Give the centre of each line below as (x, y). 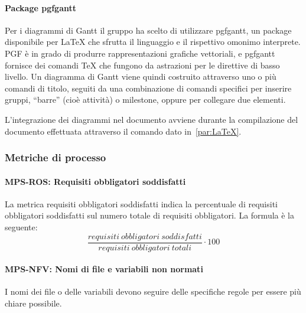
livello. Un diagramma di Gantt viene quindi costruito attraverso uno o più (141, 76)
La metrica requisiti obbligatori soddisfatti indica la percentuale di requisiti (141, 203)
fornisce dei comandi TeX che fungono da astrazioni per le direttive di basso (142, 65)
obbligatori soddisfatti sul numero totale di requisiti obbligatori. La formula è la (149, 215)
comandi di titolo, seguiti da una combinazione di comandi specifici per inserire (148, 88)
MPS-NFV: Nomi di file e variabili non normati (104, 269)
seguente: (21, 226)
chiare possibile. (33, 303)
